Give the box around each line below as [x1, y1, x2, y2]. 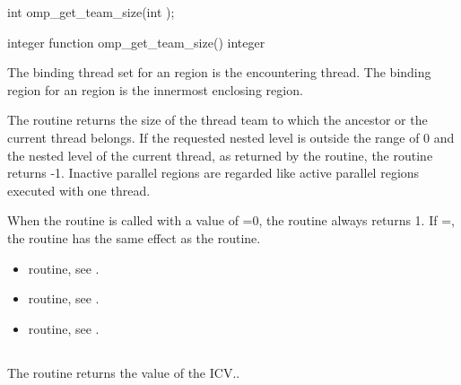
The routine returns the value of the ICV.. [7, 363, 240, 381]
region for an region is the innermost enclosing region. [7, 80, 303, 99]
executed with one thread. [7, 180, 151, 199]
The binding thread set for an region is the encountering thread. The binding [7, 63, 431, 82]
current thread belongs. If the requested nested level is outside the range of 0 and [7, 127, 455, 146]
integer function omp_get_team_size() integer [7, 32, 265, 51]
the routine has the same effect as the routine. [7, 228, 261, 247]
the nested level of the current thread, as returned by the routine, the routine [7, 145, 433, 164]
